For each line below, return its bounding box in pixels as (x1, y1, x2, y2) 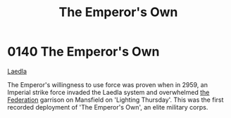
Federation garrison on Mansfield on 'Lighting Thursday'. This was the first (7, 96, 224, 104)
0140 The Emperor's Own (7, 44, 160, 60)
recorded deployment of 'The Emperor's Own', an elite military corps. (7, 103, 208, 111)
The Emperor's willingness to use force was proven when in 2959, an (7, 80, 208, 88)
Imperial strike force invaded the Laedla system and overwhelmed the (7, 88, 210, 96)
